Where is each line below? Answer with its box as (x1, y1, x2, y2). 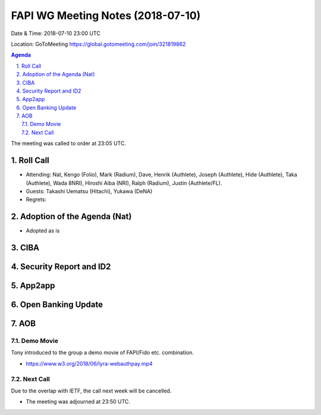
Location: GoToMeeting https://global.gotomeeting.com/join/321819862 (11, 40, 186, 48)
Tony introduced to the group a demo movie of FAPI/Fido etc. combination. (11, 349, 194, 356)
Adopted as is (26, 227, 60, 234)
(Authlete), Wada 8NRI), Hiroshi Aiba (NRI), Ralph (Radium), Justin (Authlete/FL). (26, 179, 222, 187)
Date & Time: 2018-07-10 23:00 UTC (11, 30, 100, 37)
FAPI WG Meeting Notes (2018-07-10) (11, 9, 201, 22)
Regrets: (26, 196, 47, 203)
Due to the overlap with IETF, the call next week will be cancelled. (11, 387, 172, 394)
